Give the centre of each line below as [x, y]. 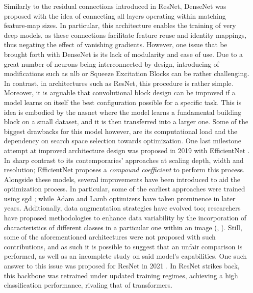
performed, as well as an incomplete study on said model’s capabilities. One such [126, 256]
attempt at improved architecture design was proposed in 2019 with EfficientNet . [127, 150]
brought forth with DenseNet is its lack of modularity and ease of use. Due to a [123, 54]
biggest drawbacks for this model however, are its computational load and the [121, 131]
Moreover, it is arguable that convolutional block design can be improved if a [120, 93]
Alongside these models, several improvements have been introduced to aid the [122, 179]
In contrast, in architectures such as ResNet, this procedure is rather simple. [119, 83]
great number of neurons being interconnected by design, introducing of [112, 64]
